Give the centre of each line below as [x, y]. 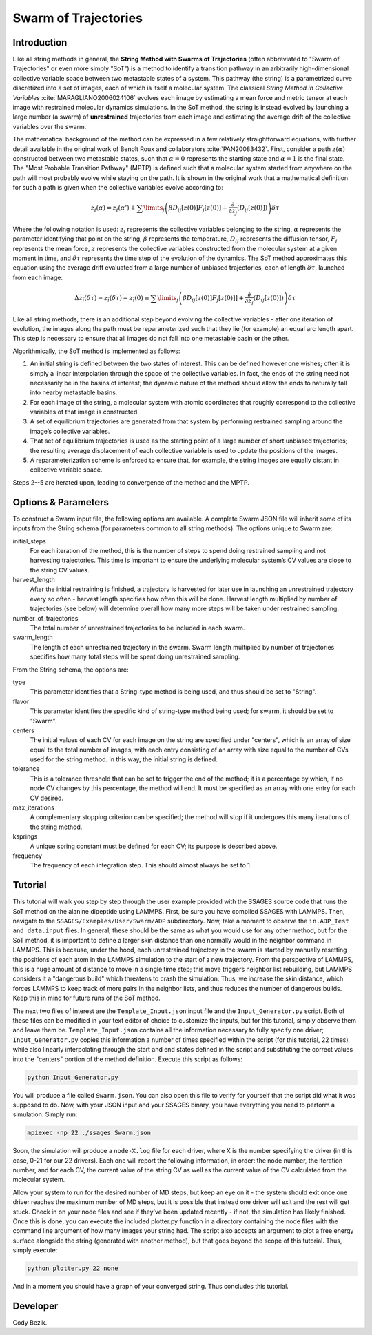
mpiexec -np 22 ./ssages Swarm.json [89, 1133]
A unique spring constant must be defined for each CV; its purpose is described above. [154, 846]
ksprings [25, 836]
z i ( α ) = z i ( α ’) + [113, 209]
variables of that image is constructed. [84, 412]
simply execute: [35, 1250]
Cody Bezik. [30, 1323]
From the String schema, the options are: [71, 670]
